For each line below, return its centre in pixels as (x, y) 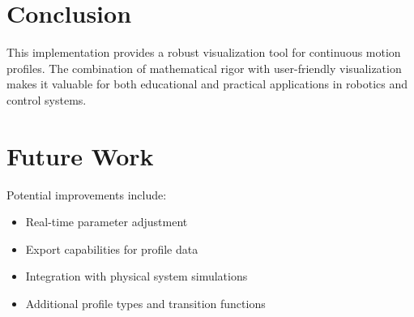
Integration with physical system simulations (137, 276)
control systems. (47, 99)
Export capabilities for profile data (112, 248)
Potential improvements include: (87, 194)
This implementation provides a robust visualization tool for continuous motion (204, 52)
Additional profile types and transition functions (145, 303)
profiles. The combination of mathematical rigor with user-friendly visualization (204, 68)
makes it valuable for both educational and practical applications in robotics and (207, 84)
